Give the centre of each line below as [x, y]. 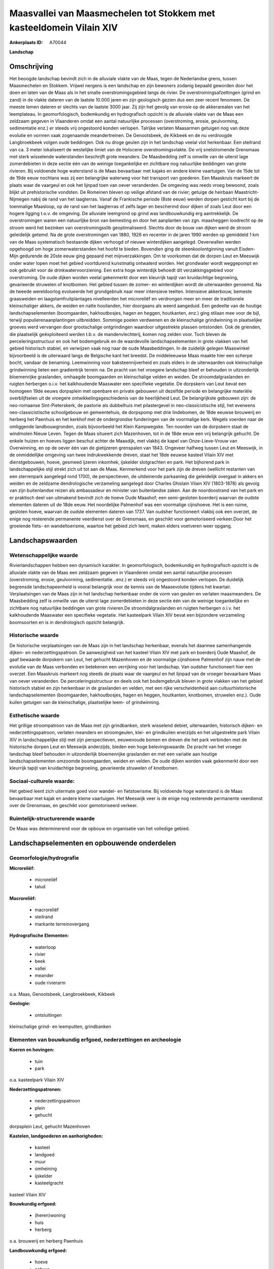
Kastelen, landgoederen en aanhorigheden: [56, 1136]
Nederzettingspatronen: [36, 1089]
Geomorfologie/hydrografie [44, 858]
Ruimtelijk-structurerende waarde [52, 818]
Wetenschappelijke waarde [44, 555]
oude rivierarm [50, 983]
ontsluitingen [48, 1015]
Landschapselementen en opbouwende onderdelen [93, 843]
